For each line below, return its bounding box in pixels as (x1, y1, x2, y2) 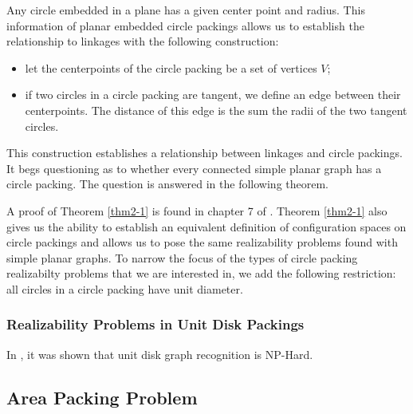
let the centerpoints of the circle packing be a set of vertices (25, 59, 317, 76)
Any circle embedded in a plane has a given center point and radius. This (6, 2, 365, 18)
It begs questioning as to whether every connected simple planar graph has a (6, 160, 382, 176)
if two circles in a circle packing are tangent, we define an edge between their (25, 86, 401, 103)
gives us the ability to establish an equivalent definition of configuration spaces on (6, 218, 407, 235)
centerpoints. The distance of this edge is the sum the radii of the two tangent (25, 101, 407, 118)
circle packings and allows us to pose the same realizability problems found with (6, 234, 398, 250)
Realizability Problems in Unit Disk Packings (6, 314, 305, 334)
